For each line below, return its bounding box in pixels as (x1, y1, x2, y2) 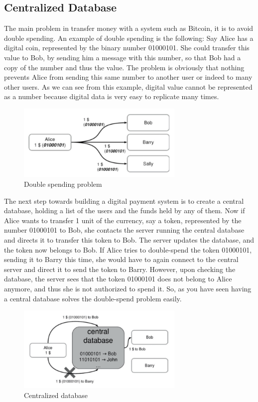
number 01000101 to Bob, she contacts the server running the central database (4, 225, 245, 235)
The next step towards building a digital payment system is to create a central (4, 195, 244, 206)
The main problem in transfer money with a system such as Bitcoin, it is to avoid (4, 23, 254, 33)
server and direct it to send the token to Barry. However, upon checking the (4, 264, 236, 274)
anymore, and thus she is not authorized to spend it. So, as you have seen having (4, 283, 252, 293)
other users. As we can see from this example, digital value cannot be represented (4, 81, 253, 92)
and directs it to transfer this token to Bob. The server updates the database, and (4, 235, 255, 245)
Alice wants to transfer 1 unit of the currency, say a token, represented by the (4, 215, 242, 225)
